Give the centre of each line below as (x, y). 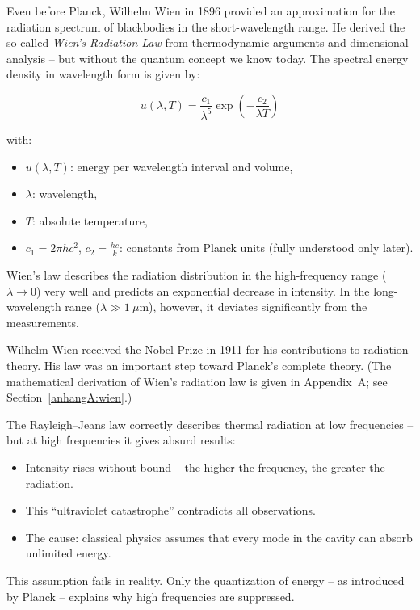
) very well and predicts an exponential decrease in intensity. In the (203, 290)
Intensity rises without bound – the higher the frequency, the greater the (205, 467)
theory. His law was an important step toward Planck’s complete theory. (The (199, 366)
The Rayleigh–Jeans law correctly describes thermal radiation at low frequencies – (210, 424)
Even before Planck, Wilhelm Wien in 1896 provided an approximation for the (201, 11)
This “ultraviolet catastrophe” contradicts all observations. (170, 510)
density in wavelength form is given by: (103, 74)
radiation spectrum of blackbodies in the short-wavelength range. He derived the (206, 26)
